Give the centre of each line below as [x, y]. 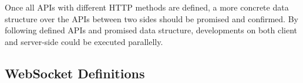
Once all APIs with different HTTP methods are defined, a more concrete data [147, 7]
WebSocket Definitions [75, 73]
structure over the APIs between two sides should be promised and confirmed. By [151, 18]
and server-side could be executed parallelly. [84, 41]
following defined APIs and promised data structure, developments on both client [151, 30]
